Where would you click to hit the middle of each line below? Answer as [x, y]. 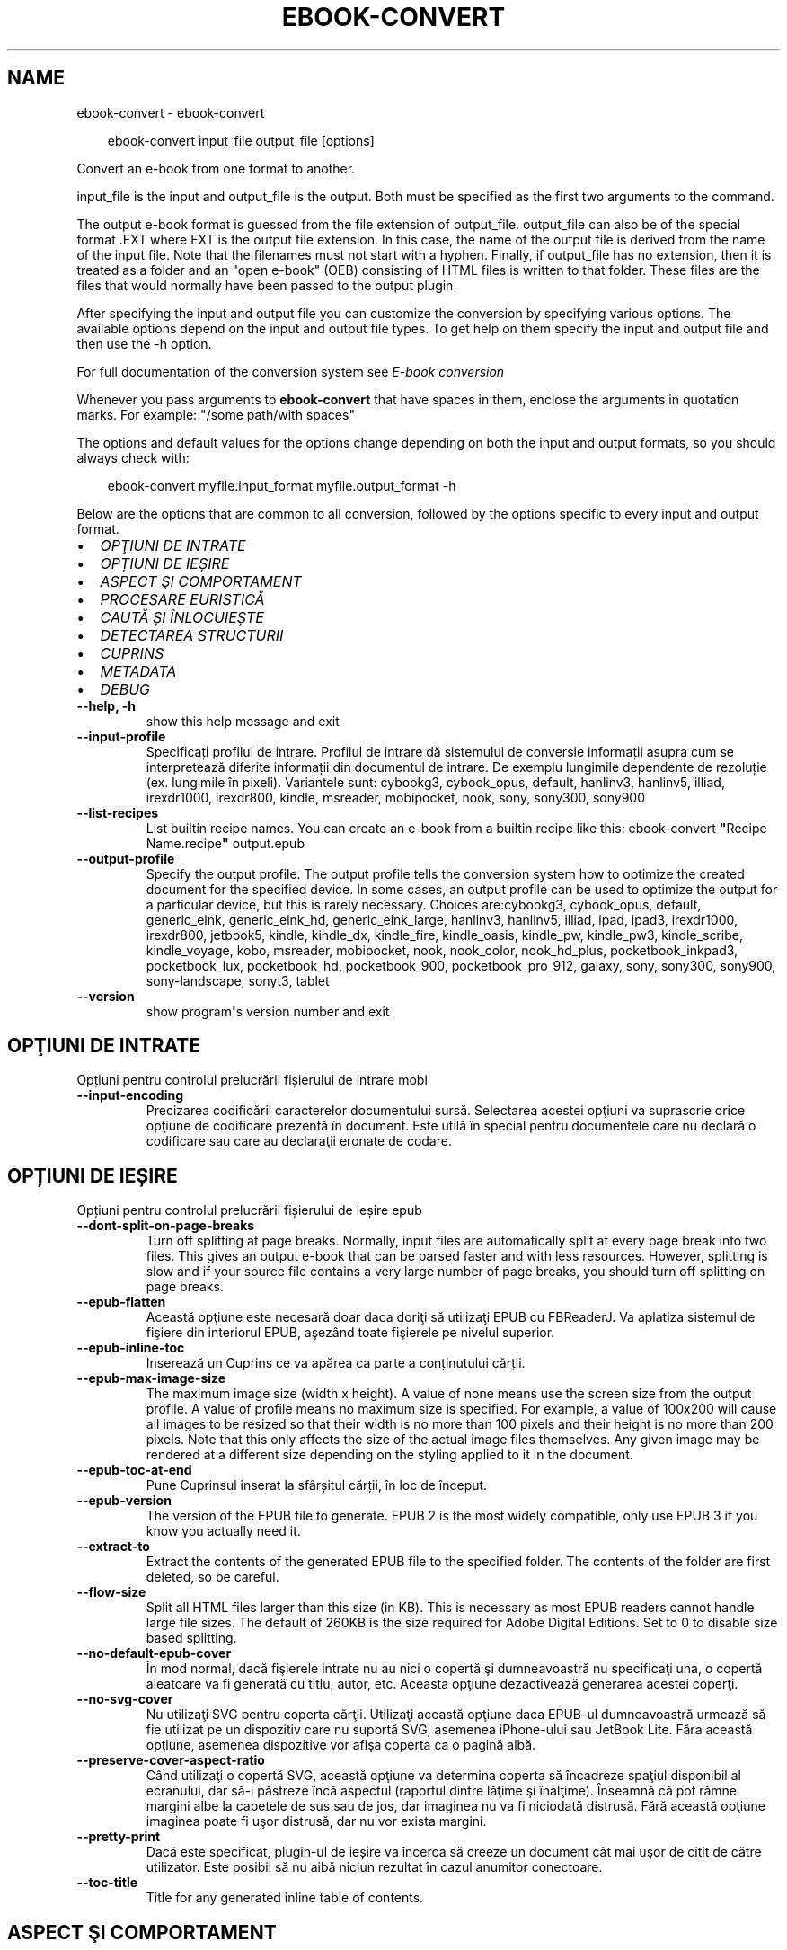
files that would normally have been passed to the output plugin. [267, 285]
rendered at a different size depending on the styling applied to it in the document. [389, 1455]
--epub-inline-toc [131, 1348]
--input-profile [121, 736]
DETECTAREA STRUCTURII [192, 635]
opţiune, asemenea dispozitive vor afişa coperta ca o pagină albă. [341, 1745]
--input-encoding [130, 1095]
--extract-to [113, 1547]
